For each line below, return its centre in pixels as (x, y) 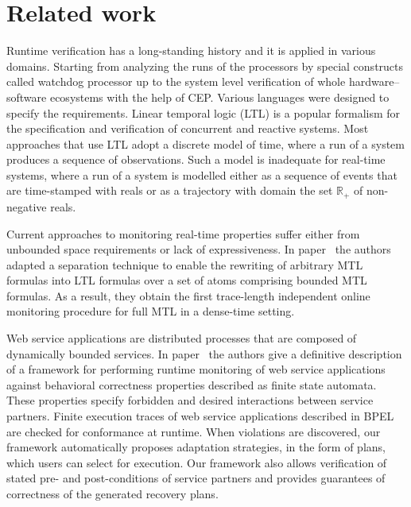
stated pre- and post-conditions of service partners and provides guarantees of (196, 478)
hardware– (374, 81)
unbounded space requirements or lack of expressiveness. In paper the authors (199, 249)
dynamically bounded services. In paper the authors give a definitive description (204, 353)
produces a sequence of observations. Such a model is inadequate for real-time (196, 159)
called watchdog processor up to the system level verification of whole (176, 81)
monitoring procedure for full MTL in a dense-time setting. (151, 311)
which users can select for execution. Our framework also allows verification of (197, 462)
